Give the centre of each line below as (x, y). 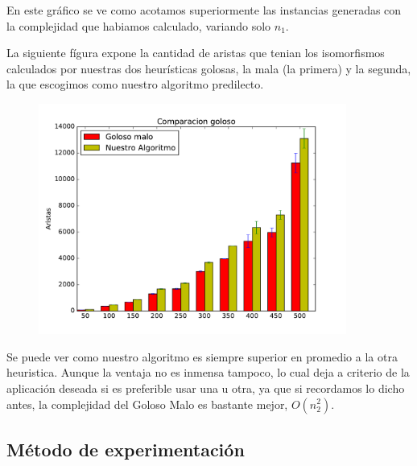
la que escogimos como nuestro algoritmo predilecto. (135, 84)
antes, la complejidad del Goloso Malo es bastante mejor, (147, 404)
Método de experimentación (126, 449)
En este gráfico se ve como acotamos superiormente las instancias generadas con (204, 10)
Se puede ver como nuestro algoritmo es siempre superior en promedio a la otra (202, 356)
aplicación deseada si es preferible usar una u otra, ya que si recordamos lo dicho (206, 388)
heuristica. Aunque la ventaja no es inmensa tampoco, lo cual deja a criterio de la (208, 372)
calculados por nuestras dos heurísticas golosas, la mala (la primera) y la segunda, (209, 68)
